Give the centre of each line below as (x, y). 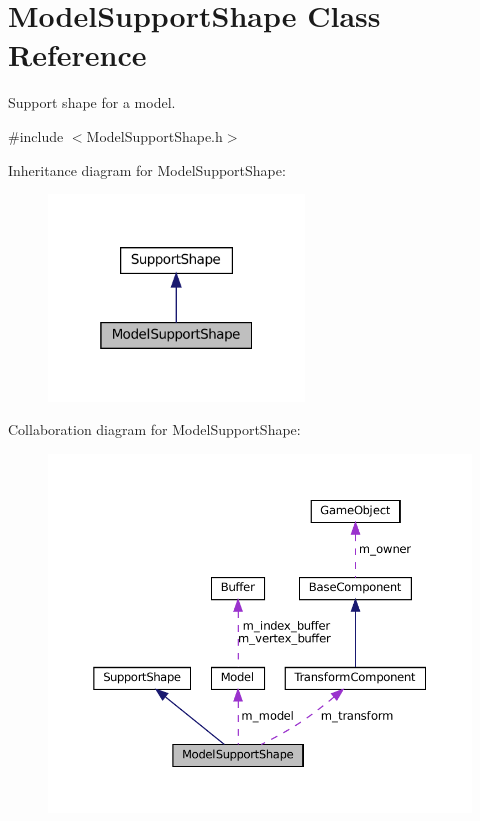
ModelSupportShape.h (154, 135)
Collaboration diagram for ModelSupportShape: (154, 429)
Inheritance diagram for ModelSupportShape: (147, 169)
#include (36, 135)
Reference (77, 54)
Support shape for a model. (92, 102)
